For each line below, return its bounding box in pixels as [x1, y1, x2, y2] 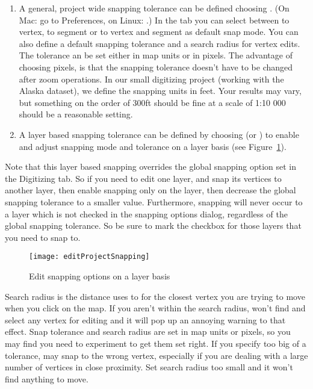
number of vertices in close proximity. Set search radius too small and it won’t [5, 361, 293, 373]
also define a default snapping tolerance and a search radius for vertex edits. [19, 37, 300, 49]
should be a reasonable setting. [19, 108, 133, 120]
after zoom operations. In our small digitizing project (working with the [19, 72, 284, 85]
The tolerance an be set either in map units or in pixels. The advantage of [19, 49, 293, 61]
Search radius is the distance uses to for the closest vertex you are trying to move [5, 290, 305, 302]
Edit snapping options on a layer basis [29, 269, 170, 282]
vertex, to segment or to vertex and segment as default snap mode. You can [19, 25, 299, 38]
